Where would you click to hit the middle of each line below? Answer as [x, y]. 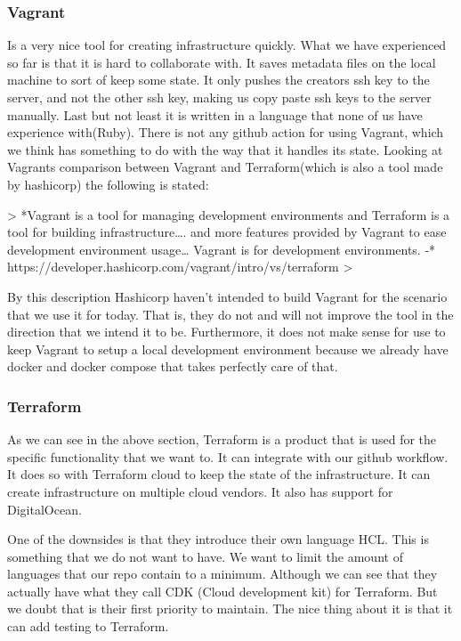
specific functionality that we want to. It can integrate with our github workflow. [228, 456]
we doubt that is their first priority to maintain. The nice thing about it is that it [230, 609]
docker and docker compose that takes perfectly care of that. [173, 366]
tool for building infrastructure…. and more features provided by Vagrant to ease [227, 232]
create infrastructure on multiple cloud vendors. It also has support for [200, 491]
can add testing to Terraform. [88, 626]
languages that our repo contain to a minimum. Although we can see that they [222, 574]
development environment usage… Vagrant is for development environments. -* [222, 249]
